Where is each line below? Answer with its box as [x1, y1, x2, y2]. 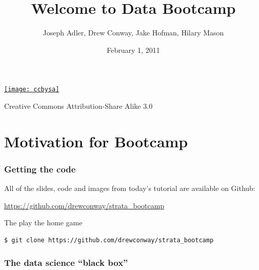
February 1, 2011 [107, 44, 160, 55]
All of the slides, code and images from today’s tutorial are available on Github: [4, 183, 255, 194]
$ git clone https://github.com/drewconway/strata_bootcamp [4, 236, 214, 244]
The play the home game [4, 217, 83, 228]
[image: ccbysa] [4, 86, 59, 93]
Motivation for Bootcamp [4, 130, 188, 151]
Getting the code [4, 162, 76, 175]
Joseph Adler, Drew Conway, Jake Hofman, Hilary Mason [43, 27, 224, 38]
